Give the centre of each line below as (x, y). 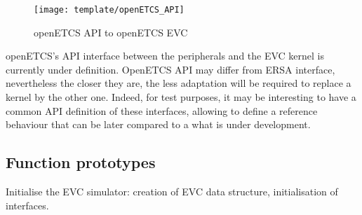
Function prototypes (81, 162)
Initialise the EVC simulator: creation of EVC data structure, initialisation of (172, 192)
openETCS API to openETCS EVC (111, 32)
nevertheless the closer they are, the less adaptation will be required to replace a (179, 83)
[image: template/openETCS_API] (109, 10)
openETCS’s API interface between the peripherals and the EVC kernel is (165, 56)
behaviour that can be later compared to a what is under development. (158, 124)
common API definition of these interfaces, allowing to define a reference (162, 110)
